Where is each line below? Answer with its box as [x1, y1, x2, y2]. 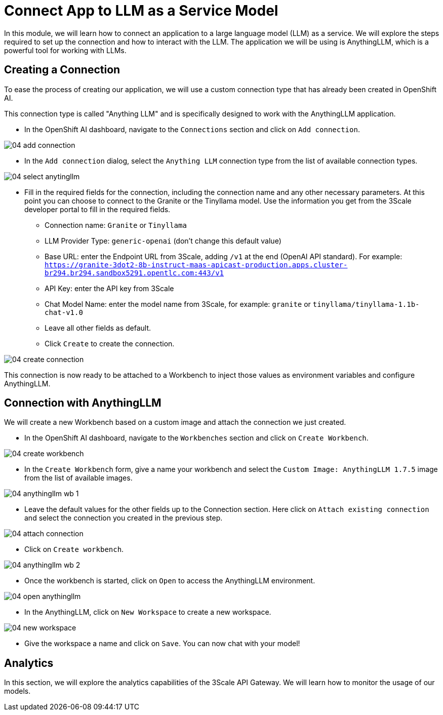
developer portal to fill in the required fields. [24, 205, 171, 214]
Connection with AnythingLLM [4, 396, 162, 410]
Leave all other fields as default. [45, 323, 151, 332]
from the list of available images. [24, 473, 133, 483]
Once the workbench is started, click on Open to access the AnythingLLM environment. [24, 576, 315, 585]
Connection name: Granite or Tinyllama [45, 220, 187, 229]
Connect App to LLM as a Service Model [4, 2, 278, 19]
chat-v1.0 [45, 308, 83, 316]
